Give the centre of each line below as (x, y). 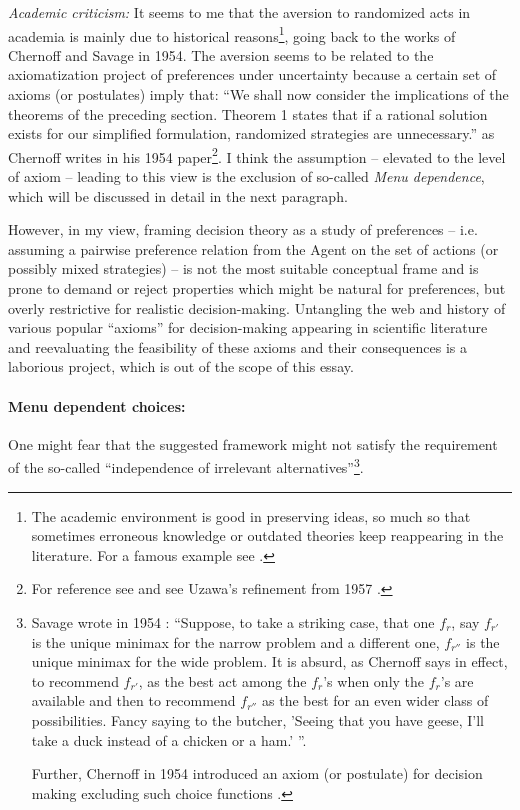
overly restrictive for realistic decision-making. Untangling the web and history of (257, 307)
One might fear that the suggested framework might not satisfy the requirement (253, 443)
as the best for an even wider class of (375, 700)
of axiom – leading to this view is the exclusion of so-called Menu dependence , (246, 176)
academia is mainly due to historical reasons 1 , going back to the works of (232, 34)
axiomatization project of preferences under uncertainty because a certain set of (252, 74)
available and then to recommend (133, 700)
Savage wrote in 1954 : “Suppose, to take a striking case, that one (233, 622)
